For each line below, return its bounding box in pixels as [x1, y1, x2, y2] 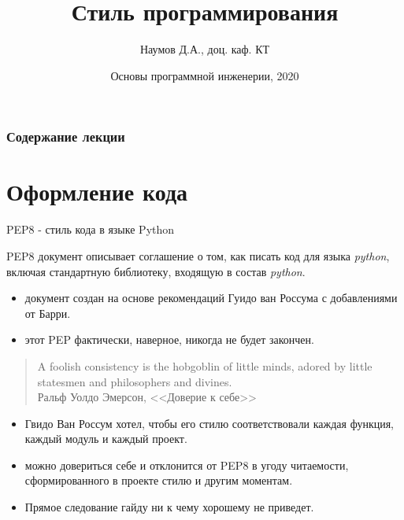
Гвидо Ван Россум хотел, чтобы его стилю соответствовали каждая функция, [24, 415, 395, 431]
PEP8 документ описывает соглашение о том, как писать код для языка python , [6, 247, 390, 264]
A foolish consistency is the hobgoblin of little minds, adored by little [37, 357, 372, 374]
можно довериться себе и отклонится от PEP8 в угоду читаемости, [24, 456, 349, 473]
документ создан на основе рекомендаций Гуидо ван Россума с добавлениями [24, 290, 398, 306]
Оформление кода [6, 175, 188, 208]
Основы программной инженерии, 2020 [110, 67, 299, 83]
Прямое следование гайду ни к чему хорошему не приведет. [24, 499, 314, 515]
